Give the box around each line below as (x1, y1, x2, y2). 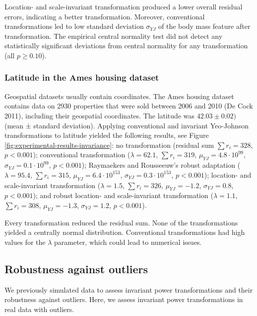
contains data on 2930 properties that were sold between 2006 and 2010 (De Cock (4, 101, 253, 111)
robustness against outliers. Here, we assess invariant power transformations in (4, 294, 243, 305)
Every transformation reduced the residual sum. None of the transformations (4, 217, 238, 227)
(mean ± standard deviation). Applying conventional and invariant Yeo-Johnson (4, 120, 249, 130)
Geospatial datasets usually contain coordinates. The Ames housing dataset (4, 91, 234, 101)
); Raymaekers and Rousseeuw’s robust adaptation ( (81, 160, 241, 170)
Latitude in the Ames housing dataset (4, 71, 159, 84)
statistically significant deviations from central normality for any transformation (4, 40, 248, 51)
